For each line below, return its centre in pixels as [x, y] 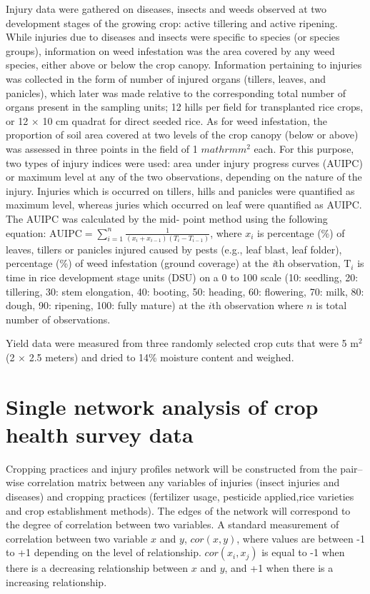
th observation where [257, 305]
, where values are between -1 [301, 538]
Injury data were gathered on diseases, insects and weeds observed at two [166, 9]
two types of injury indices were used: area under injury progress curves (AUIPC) [184, 162]
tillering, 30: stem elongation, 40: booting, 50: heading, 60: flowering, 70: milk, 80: [185, 291]
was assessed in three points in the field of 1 [102, 148]
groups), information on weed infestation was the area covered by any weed [170, 50]
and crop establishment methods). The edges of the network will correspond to [178, 510]
